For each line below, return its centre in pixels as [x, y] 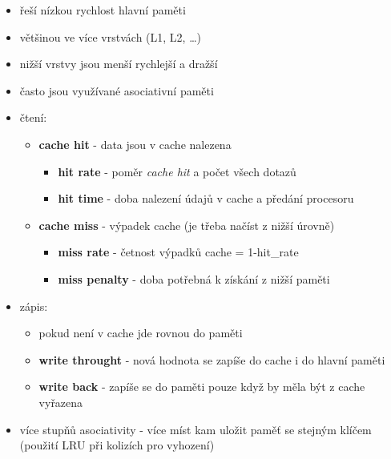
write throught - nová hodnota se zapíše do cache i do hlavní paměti [212, 359]
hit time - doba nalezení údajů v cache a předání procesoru [206, 198]
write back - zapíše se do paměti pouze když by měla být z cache [202, 387]
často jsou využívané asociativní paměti [117, 90]
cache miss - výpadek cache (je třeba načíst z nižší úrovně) [187, 225]
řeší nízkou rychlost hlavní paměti [103, 10]
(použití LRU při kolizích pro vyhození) [117, 445]
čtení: [33, 117]
